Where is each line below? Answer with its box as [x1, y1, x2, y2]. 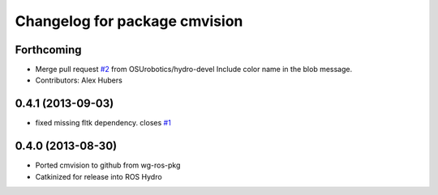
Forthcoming [15, 43, 82, 57]
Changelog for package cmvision [15, 12, 243, 30]
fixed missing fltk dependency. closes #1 [35, 118, 172, 128]
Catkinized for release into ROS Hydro [35, 172, 162, 181]
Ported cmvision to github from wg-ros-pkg [35, 160, 181, 170]
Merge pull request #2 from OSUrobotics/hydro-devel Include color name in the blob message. [35, 65, 353, 74]
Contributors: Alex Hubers [35, 75, 123, 85]
